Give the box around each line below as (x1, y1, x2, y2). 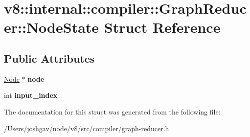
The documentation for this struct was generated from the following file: (4, 106, 221, 116)
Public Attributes (4, 50, 95, 66)
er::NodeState (4, 17, 99, 37)
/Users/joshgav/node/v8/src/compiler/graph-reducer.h (4, 123, 169, 133)
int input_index (4, 90, 58, 100)
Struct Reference (104, 17, 221, 37)
